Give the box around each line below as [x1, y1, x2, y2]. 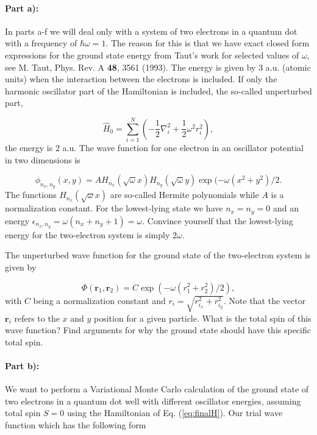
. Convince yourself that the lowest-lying [142, 214, 293, 227]
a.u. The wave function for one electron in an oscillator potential [62, 141, 304, 154]
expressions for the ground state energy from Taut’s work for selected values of [5, 48, 299, 61]
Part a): [5, 1, 39, 14]
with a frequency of [5, 37, 77, 49]
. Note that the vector [224, 294, 306, 306]
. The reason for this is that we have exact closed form [105, 37, 310, 49]
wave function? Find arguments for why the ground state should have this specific [5, 324, 311, 336]
